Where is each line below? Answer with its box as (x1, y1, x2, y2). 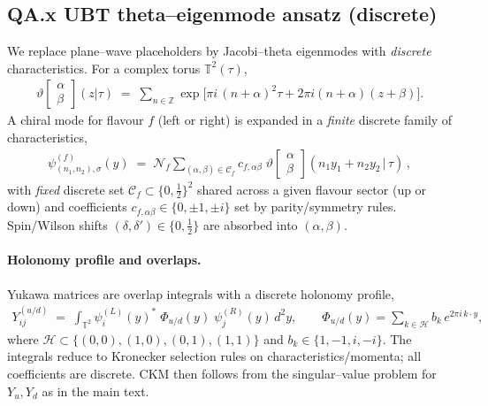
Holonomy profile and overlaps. (7, 250, 202, 269)
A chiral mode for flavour (7, 111, 144, 129)
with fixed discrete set (7, 180, 125, 198)
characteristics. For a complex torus (7, 58, 201, 77)
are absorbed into (202, 215, 298, 234)
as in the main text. (42, 381, 149, 400)
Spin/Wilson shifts (7, 215, 108, 234)
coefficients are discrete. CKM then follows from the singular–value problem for (7, 364, 437, 382)
